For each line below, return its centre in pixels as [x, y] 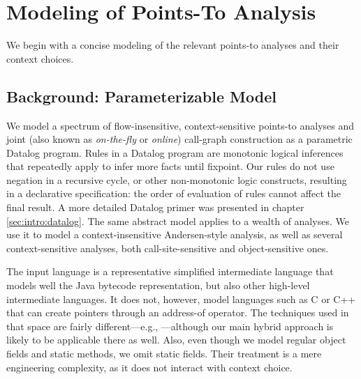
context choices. [40, 58]
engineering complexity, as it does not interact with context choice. [149, 367]
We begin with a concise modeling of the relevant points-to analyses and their [173, 45]
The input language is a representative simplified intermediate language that [170, 271]
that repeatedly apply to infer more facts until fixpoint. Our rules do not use [170, 166]
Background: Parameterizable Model [141, 96]
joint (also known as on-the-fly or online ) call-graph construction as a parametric [179, 139]
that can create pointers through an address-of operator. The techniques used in [178, 312]
